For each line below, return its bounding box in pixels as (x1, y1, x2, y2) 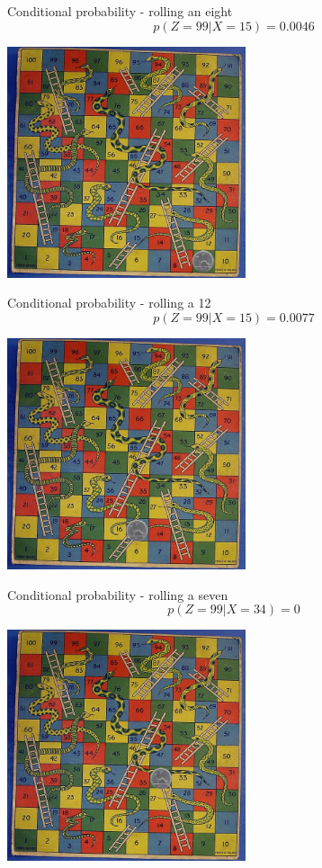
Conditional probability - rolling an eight (7, 2, 233, 20)
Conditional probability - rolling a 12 (7, 293, 211, 312)
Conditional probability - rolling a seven (7, 585, 228, 604)
